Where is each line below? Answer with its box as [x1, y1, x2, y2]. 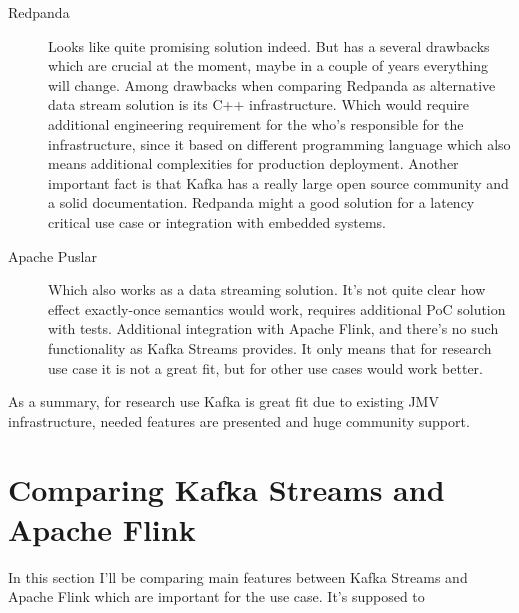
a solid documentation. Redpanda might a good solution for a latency [48, 192, 475, 213]
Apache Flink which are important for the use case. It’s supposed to [8, 586, 425, 607]
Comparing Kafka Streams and [8, 469, 445, 510]
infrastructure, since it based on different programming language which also [48, 133, 511, 154]
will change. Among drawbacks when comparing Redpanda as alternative [48, 74, 496, 95]
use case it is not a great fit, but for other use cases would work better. [48, 357, 483, 378]
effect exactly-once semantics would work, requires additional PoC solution [48, 298, 506, 319]
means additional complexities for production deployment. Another [48, 153, 459, 174]
